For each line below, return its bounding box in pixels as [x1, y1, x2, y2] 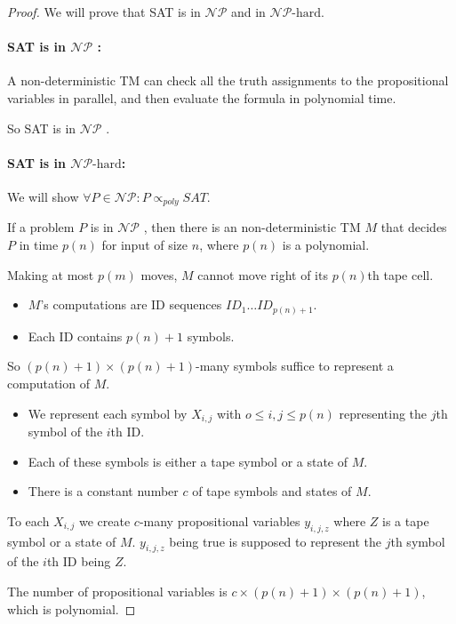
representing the [339, 404, 428, 422]
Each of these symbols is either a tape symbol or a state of [28, 452, 348, 470]
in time [19, 236, 59, 254]
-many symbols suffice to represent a [196, 356, 394, 375]
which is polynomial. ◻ [7, 599, 136, 618]
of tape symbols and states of [192, 482, 352, 500]
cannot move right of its [197, 265, 328, 284]
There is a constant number [28, 482, 179, 500]
